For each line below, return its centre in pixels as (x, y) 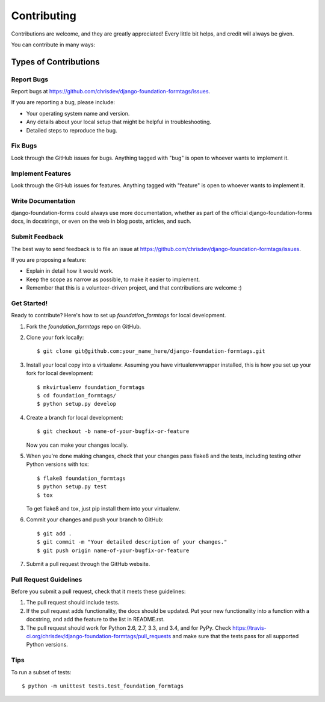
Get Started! (29, 303)
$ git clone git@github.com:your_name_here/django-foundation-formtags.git (151, 351)
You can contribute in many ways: (53, 45)
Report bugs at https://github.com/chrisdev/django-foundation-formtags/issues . (111, 92)
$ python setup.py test (72, 487)
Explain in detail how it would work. (70, 271)
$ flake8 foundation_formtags (82, 478)
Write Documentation (43, 200)
